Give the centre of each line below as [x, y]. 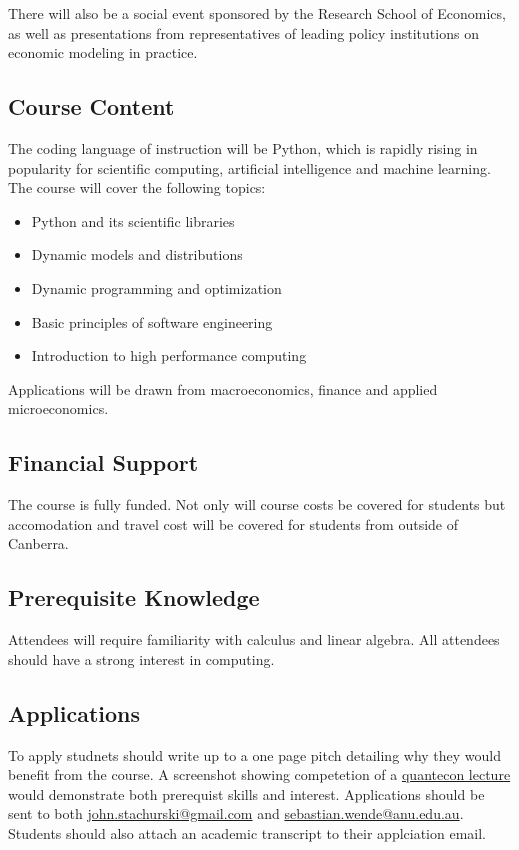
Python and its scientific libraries [133, 220]
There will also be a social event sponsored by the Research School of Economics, [257, 13]
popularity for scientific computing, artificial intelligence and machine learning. [249, 167]
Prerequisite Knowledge [134, 597]
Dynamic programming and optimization [156, 287]
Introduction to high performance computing [169, 355]
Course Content [91, 106]
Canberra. [38, 543]
